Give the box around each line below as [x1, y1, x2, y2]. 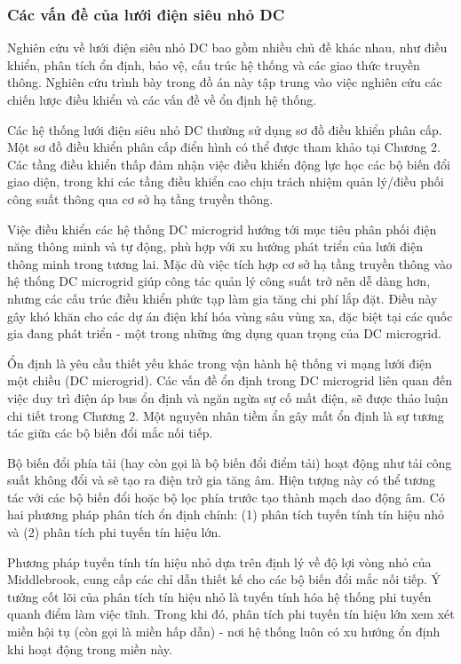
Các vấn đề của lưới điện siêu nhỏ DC [7, 3, 285, 25]
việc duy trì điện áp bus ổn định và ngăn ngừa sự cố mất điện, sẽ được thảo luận [7, 388, 449, 407]
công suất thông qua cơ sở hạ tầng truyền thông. [7, 189, 274, 208]
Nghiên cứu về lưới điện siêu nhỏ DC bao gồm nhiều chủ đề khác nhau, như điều [7, 38, 448, 57]
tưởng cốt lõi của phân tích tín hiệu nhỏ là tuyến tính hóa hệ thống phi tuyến [7, 587, 432, 605]
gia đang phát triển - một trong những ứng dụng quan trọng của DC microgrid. [7, 324, 441, 343]
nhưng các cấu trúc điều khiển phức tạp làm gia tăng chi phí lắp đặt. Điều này [7, 289, 438, 307]
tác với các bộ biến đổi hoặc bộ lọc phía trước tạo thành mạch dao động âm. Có [7, 487, 445, 506]
